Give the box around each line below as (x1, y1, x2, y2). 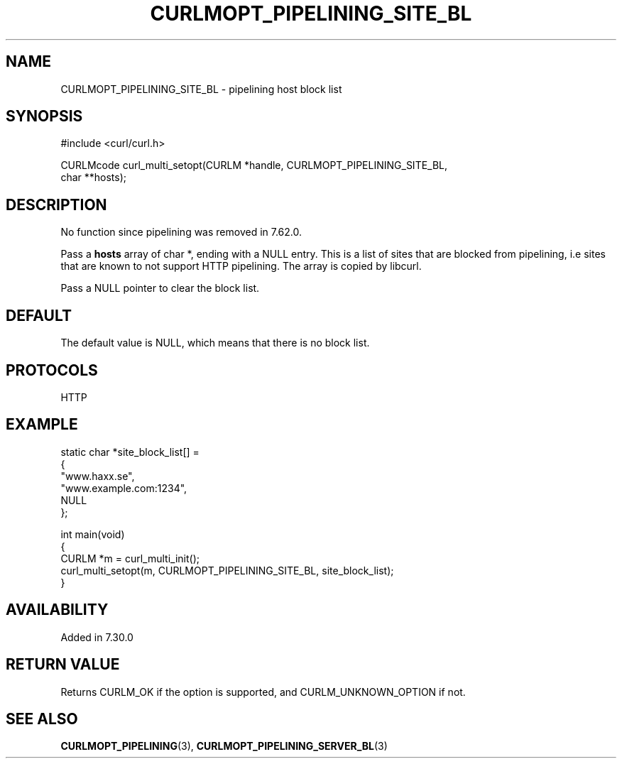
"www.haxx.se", (60, 469, 135, 482)
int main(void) (60, 528, 125, 540)
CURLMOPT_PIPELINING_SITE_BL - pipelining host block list (60, 82, 342, 95)
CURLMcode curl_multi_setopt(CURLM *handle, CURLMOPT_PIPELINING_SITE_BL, (60, 159, 448, 172)
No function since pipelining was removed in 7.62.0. (60, 226, 302, 239)
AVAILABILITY (6, 601, 109, 619)
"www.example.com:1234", (60, 481, 187, 494)
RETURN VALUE (6, 655, 120, 674)
